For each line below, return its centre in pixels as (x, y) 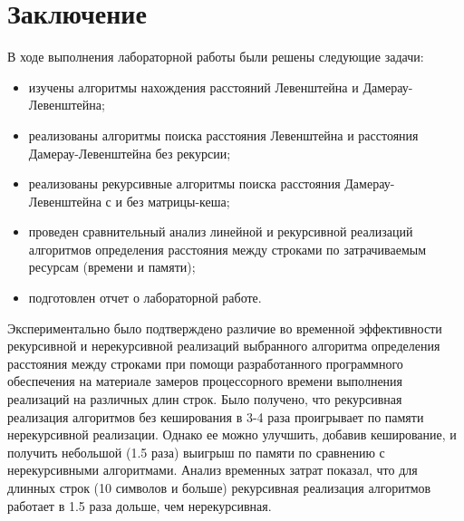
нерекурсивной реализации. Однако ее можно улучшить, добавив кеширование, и (232, 434)
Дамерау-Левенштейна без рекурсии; (130, 153)
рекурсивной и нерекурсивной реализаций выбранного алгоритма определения (224, 346)
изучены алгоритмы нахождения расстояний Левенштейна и (193, 87)
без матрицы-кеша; (178, 201)
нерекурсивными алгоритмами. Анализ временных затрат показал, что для (213, 470)
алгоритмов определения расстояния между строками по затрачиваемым (227, 249)
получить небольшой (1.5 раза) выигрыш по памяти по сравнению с (196, 452)
